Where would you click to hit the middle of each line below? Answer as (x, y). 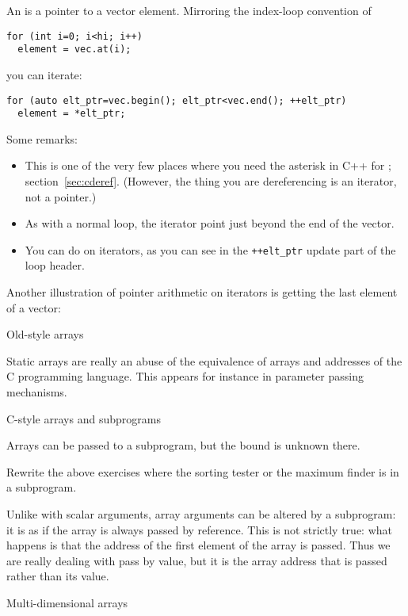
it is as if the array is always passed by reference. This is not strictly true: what (199, 529)
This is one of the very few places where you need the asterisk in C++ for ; (208, 165)
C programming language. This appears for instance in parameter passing (185, 376)
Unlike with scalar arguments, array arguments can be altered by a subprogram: (201, 513)
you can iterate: (44, 74)
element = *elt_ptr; (72, 114)
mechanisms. (37, 392)
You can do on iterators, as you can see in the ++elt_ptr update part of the (210, 249)
